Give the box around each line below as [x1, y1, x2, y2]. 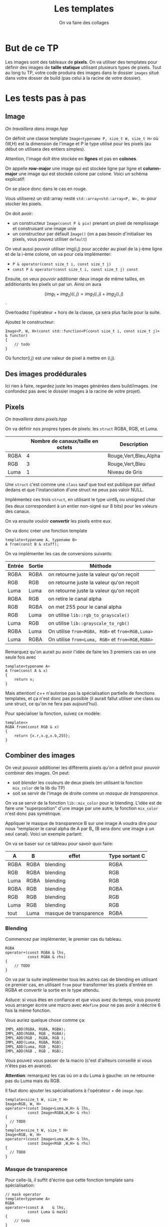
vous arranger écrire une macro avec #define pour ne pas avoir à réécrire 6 [5, 1002, 161, 1008]
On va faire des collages [59, 20, 109, 26]
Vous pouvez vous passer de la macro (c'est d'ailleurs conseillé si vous [5, 1057, 152, 1064]
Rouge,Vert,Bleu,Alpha [107, 453, 160, 460]
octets [56, 444, 72, 451]
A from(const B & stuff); [5, 542, 59, 547]
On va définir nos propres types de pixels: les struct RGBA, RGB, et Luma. [5, 426, 158, 432]
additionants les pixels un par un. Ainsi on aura [5, 281, 101, 287]
